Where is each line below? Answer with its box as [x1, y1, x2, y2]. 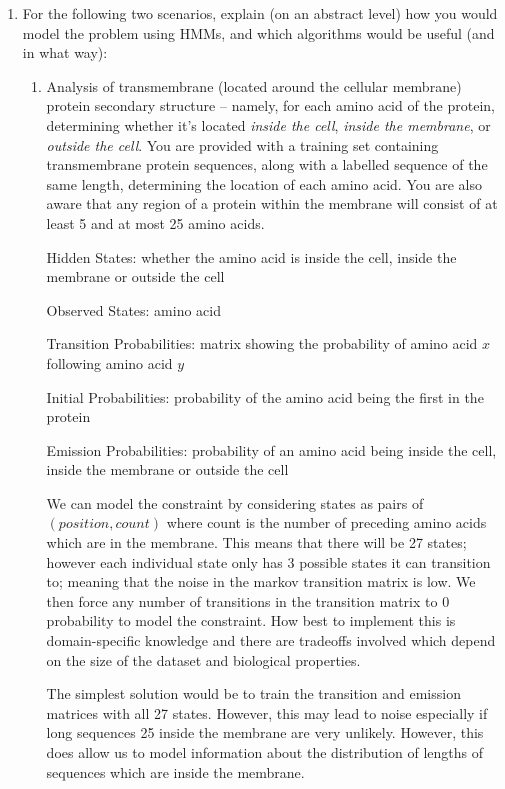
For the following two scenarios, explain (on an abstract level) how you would [22, 3, 498, 23]
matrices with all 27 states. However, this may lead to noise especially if [46, 702, 488, 723]
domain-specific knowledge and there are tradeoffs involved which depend [46, 630, 496, 651]
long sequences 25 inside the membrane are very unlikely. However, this [46, 722, 484, 743]
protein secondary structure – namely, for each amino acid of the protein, [46, 95, 495, 116]
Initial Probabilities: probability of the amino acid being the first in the [46, 386, 484, 407]
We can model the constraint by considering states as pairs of [46, 492, 424, 513]
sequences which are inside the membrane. [46, 761, 305, 782]
